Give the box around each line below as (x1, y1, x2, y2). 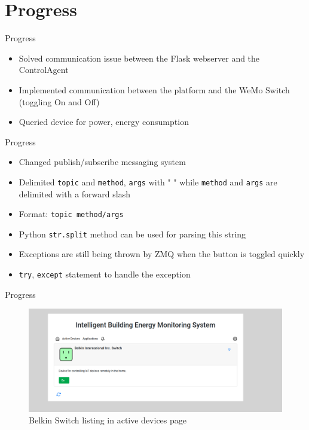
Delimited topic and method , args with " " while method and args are (19, 175, 277, 188)
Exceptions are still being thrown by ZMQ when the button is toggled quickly (19, 248, 305, 260)
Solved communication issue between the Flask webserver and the (19, 51, 260, 64)
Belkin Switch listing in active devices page (29, 414, 186, 426)
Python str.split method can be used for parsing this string (19, 227, 246, 240)
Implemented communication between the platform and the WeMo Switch (19, 83, 290, 96)
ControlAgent (19, 63, 69, 76)
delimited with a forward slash (19, 187, 130, 200)
